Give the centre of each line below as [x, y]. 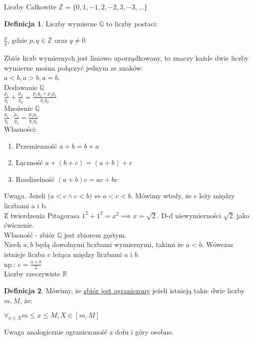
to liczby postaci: [132, 23]
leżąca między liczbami [87, 254]
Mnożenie [18, 108]
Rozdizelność [35, 179]
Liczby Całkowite [30, 6]
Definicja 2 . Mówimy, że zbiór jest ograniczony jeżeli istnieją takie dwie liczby [125, 291]
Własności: [20, 129]
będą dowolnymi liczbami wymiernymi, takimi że [110, 244]
